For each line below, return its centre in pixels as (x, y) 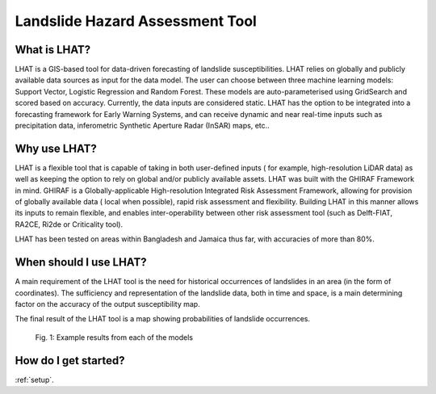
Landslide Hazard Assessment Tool (136, 21)
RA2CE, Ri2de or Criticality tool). (69, 224)
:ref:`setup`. (34, 379)
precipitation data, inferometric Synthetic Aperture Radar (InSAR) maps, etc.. (142, 126)
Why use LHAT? (56, 148)
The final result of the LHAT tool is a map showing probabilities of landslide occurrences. (163, 319)
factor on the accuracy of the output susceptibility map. (108, 304)
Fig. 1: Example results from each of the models (114, 337)
